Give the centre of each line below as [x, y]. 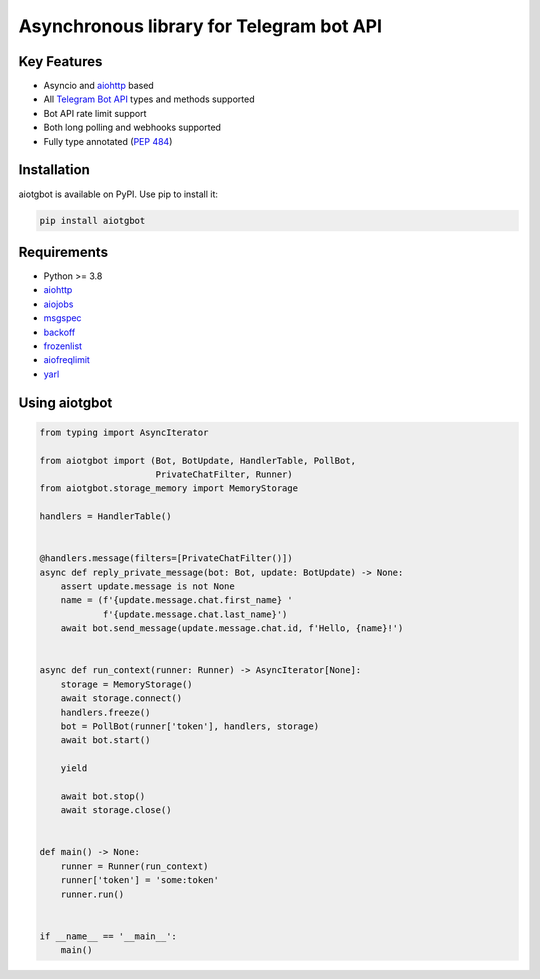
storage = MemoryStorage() [127, 684]
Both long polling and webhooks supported [132, 127]
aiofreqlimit [66, 360]
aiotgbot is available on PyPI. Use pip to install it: [118, 194]
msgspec [62, 318]
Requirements [63, 251]
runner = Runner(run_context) [134, 866]
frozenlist [63, 346]
